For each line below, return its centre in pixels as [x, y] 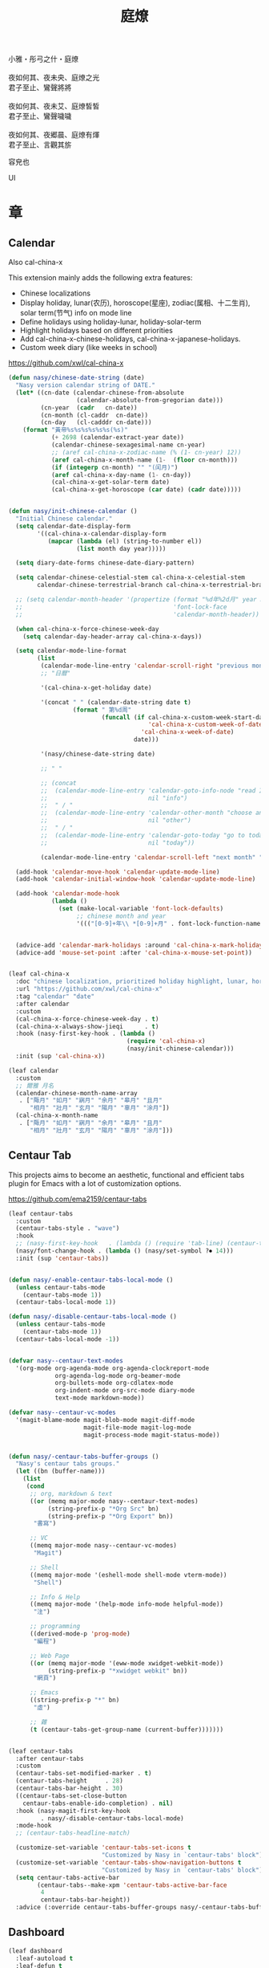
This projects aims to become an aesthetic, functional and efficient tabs [126, 1175]
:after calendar [42, 1004]
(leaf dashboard [35, 1951]
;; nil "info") [114, 798]
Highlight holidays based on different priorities [96, 331]
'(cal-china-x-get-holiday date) [96, 687]
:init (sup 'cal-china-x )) [60, 1057]
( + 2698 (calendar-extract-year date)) [117, 438]
